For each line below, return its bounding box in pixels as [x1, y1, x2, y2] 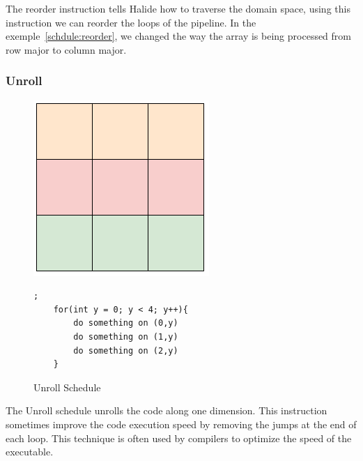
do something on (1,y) [73, 331, 178, 342]
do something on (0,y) [73, 318, 178, 328]
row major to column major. [6, 42, 127, 56]
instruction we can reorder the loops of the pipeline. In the [6, 15, 256, 29]
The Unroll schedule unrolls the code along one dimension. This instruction [6, 403, 327, 418]
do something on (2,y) [73, 345, 178, 356]
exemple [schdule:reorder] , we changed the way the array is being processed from [6, 29, 352, 43]
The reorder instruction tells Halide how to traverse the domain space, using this [6, 1, 350, 15]
